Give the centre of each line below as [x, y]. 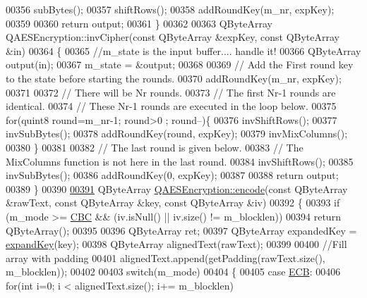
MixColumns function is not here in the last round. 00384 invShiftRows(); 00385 [180, 161]
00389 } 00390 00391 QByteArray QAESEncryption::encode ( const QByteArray [177, 188]
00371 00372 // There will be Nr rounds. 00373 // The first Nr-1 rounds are [171, 92]
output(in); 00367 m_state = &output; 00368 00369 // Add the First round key [180, 64]
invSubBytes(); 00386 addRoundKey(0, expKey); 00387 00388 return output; [172, 175]
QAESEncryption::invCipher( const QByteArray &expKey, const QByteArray [173, 37]
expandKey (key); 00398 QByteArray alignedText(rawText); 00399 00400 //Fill [176, 244]
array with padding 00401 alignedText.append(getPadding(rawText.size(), [166, 257]
